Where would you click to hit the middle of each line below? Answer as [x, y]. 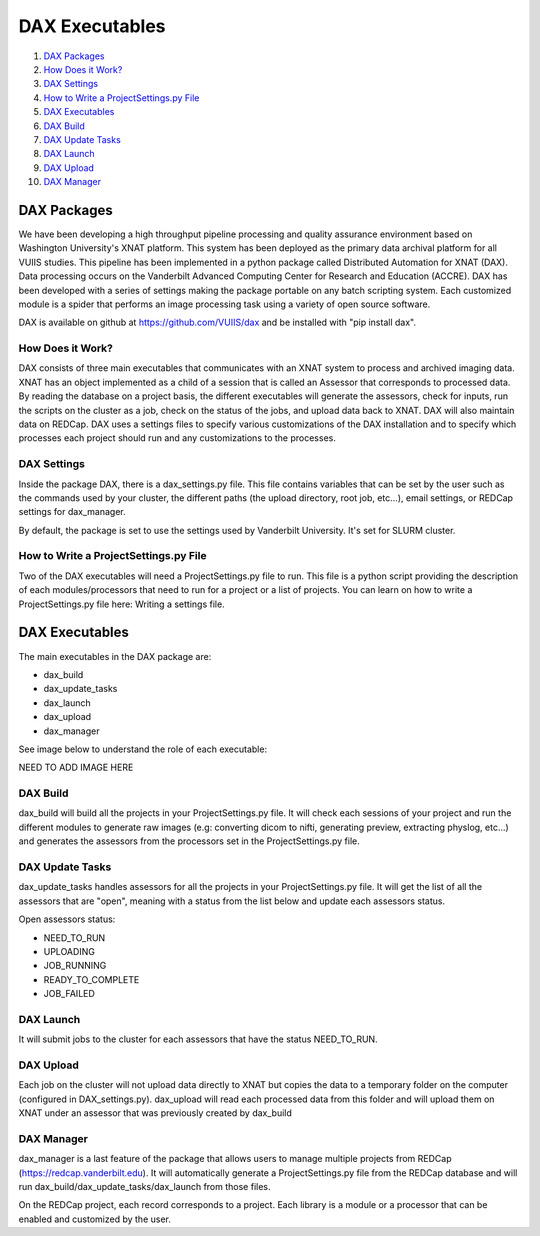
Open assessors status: [67, 919]
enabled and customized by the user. [95, 1219]
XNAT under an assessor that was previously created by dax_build [155, 1113]
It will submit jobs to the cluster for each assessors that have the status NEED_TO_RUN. [198, 1039]
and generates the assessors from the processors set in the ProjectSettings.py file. [189, 841]
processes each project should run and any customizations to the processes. [177, 438]
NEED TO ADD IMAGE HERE [76, 767]
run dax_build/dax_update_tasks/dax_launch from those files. [144, 1187]
